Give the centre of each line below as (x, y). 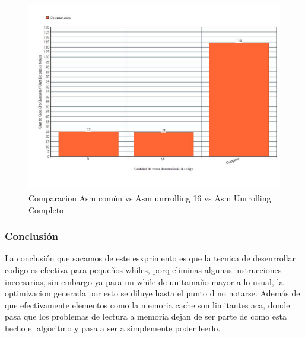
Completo (46, 209)
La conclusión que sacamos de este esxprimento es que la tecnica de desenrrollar (150, 258)
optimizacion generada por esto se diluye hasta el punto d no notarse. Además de (152, 293)
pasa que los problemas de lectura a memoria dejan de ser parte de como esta (146, 316)
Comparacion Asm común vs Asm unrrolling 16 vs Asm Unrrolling (150, 198)
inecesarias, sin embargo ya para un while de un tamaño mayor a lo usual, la (144, 281)
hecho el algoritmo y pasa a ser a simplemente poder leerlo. (113, 328)
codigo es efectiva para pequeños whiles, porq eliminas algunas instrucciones (143, 269)
